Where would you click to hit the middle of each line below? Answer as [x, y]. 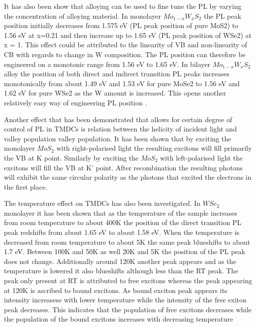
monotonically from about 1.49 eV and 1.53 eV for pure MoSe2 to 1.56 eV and [122, 83]
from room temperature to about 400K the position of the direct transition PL [123, 222]
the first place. [26, 186]
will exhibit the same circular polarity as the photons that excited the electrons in [128, 177]
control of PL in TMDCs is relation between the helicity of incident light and [120, 129]
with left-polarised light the [202, 157]
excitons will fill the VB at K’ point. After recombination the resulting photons [124, 167]
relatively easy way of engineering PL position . [76, 102]
